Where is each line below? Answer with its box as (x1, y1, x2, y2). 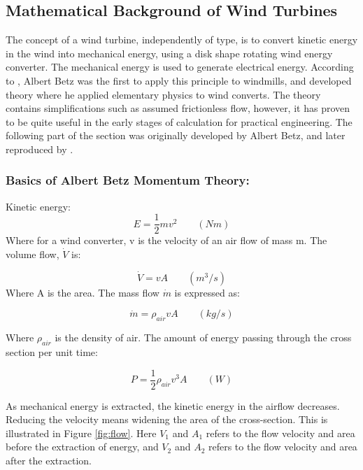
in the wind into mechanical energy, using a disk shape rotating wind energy (6, 45, 333, 60)
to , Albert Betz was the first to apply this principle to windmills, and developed (6, 73, 352, 87)
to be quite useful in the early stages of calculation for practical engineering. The (6, 114, 353, 129)
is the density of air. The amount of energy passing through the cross (55, 330, 352, 345)
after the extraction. (6, 453, 92, 468)
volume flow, (6, 247, 59, 262)
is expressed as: (174, 285, 240, 299)
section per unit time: (6, 345, 98, 359)
